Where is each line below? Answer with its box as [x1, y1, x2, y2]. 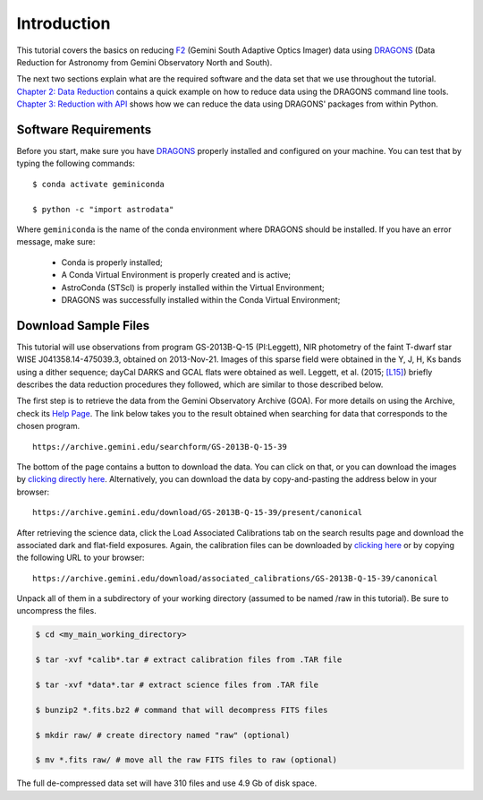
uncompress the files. [16, 606, 97, 616]
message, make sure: [16, 237, 96, 247]
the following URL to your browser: [16, 552, 145, 563]
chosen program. [16, 421, 80, 432]
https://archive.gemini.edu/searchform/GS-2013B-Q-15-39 [32, 442, 288, 452]
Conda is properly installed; [61, 256, 163, 268]
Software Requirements [16, 122, 152, 137]
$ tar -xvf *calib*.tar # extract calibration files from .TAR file [35, 655, 343, 665]
